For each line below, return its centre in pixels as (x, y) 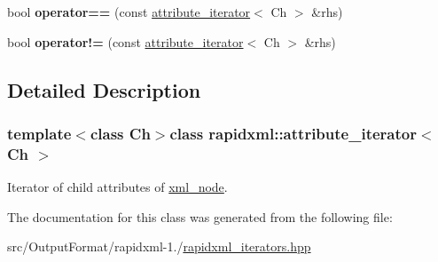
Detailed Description (104, 89)
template (39, 133)
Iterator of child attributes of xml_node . (117, 187)
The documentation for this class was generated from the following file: (200, 216)
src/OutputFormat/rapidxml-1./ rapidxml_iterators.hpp (159, 246)
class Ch (120, 133)
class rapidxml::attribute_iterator (293, 133)
